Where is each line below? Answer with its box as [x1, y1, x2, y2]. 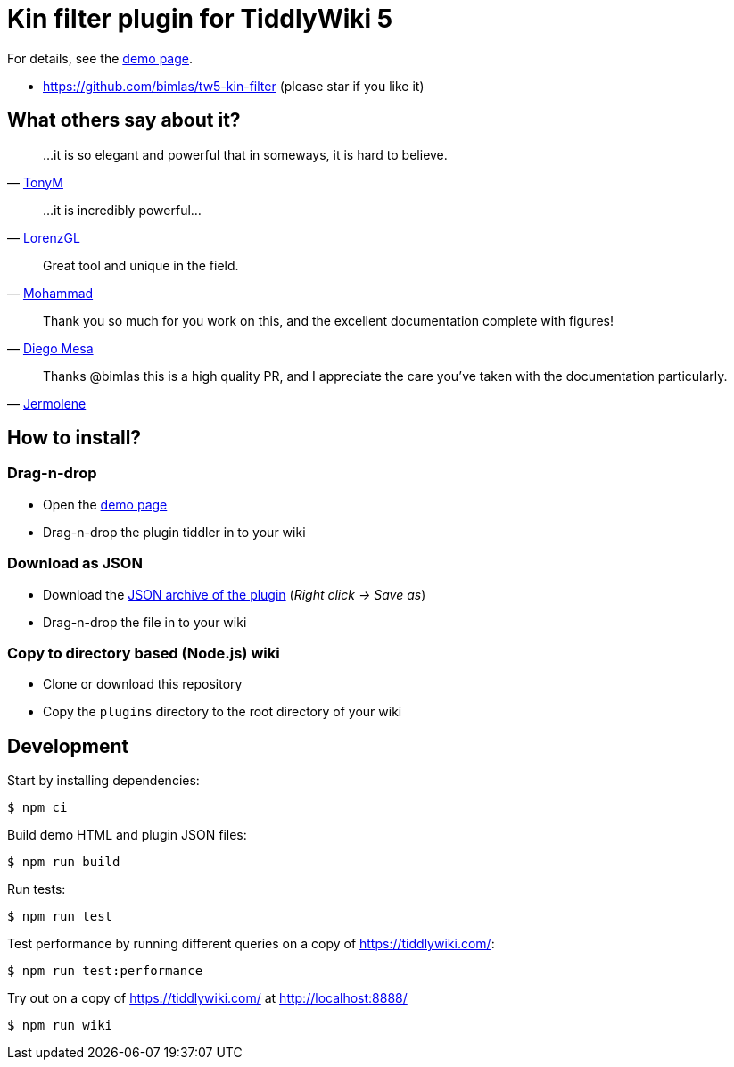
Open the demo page [43, 496, 168, 512]
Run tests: [7, 881, 66, 897]
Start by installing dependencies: [7, 773, 200, 789]
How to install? [7, 426, 142, 450]
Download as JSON [7, 554, 143, 573]
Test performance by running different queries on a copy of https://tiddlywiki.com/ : [7, 936, 495, 952]
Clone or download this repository [43, 676, 243, 692]
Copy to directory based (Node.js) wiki [7, 643, 280, 662]
